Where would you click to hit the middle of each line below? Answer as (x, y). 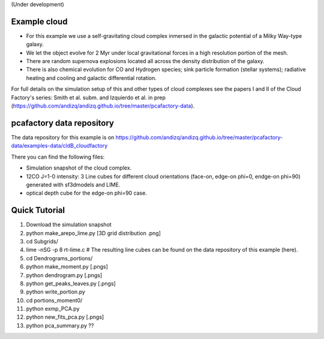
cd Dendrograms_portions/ (59, 258)
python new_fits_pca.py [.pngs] (65, 317)
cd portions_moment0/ (54, 300)
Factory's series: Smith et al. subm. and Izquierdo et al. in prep (88, 97)
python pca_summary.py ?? (60, 325)
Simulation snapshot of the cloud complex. (79, 168)
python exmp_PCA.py (53, 309)
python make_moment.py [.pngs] (67, 267)
